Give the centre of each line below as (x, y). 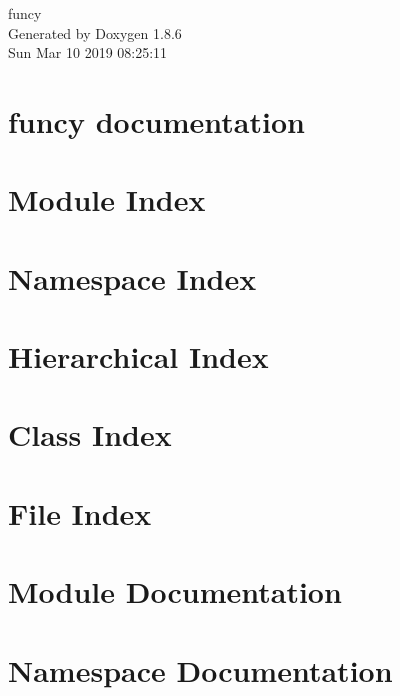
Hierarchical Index (138, 356)
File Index (80, 512)
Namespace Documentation (200, 669)
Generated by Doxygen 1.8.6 (95, 32)
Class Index (90, 434)
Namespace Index (132, 277)
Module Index (107, 199)
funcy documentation (156, 120)
